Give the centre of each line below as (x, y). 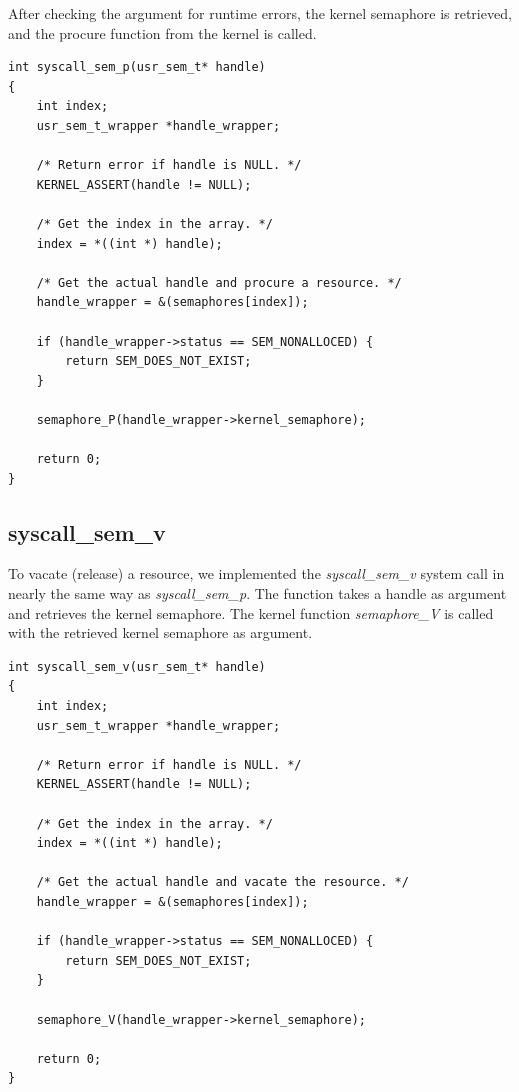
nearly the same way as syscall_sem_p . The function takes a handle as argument (257, 593)
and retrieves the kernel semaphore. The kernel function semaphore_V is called (251, 612)
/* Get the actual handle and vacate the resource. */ (222, 882)
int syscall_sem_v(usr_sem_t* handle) (137, 666)
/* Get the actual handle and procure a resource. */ (219, 282)
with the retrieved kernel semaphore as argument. (160, 632)
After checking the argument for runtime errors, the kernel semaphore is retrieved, (260, 13)
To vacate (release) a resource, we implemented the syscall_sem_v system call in (256, 573)
